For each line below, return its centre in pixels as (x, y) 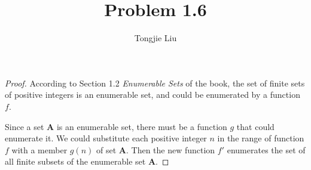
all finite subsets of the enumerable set (75, 161)
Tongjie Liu (155, 38)
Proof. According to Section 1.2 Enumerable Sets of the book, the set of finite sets (155, 83)
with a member (39, 149)
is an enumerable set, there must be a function (142, 126)
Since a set (25, 126)
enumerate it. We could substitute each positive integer (106, 138)
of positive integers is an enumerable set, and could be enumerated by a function (153, 95)
